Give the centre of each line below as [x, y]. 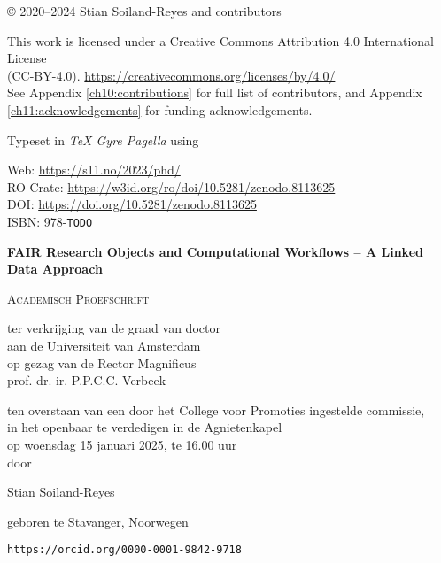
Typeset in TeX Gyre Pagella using [103, 139]
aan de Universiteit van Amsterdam [104, 345]
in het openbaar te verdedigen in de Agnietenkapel [145, 427]
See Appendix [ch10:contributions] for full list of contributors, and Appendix [215, 93]
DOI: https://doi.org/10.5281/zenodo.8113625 [132, 204]
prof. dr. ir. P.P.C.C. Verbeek [87, 380]
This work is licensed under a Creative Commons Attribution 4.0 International [220, 40]
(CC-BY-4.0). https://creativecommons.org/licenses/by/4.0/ [171, 75]
